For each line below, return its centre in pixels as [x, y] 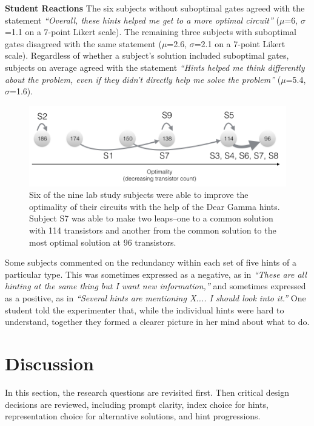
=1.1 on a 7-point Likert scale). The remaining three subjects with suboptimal [151, 32]
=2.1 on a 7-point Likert [240, 43]
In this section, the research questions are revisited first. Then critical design [147, 392]
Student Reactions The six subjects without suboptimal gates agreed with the [155, 8]
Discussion [49, 363]
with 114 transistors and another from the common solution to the [153, 230]
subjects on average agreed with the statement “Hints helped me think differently [155, 67]
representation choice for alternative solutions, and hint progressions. [133, 416]
